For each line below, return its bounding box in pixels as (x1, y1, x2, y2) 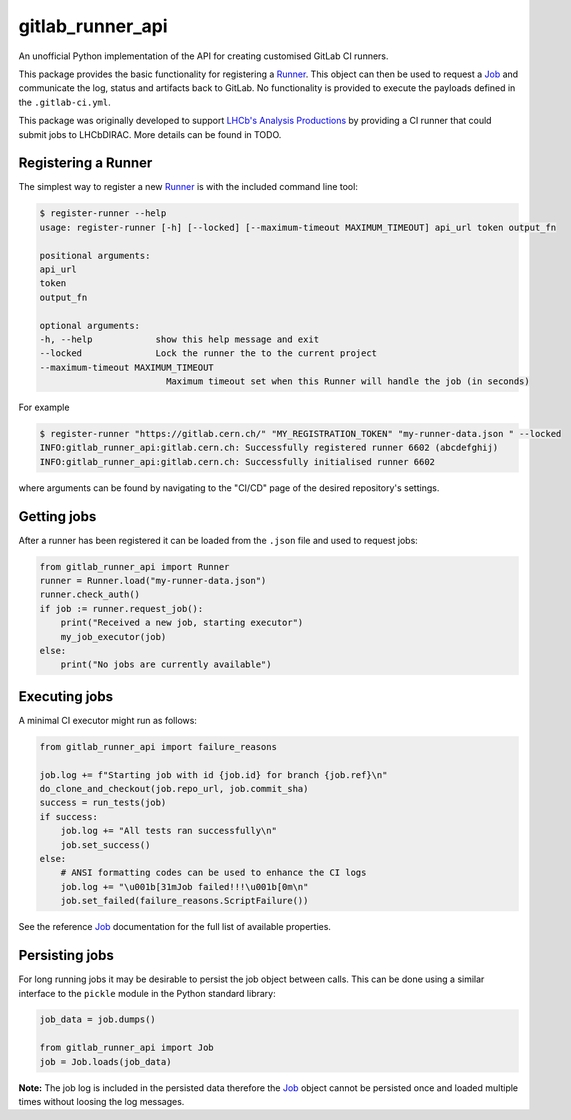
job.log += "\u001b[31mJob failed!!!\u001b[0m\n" (60, 881, 309, 892)
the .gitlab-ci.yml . (18, 96, 112, 108)
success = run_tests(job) (39, 797, 167, 809)
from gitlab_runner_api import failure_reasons (39, 741, 277, 752)
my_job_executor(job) (60, 631, 167, 642)
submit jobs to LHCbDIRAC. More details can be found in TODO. (18, 128, 282, 140)
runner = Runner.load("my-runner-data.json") (39, 575, 267, 587)
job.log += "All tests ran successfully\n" (60, 825, 277, 837)
